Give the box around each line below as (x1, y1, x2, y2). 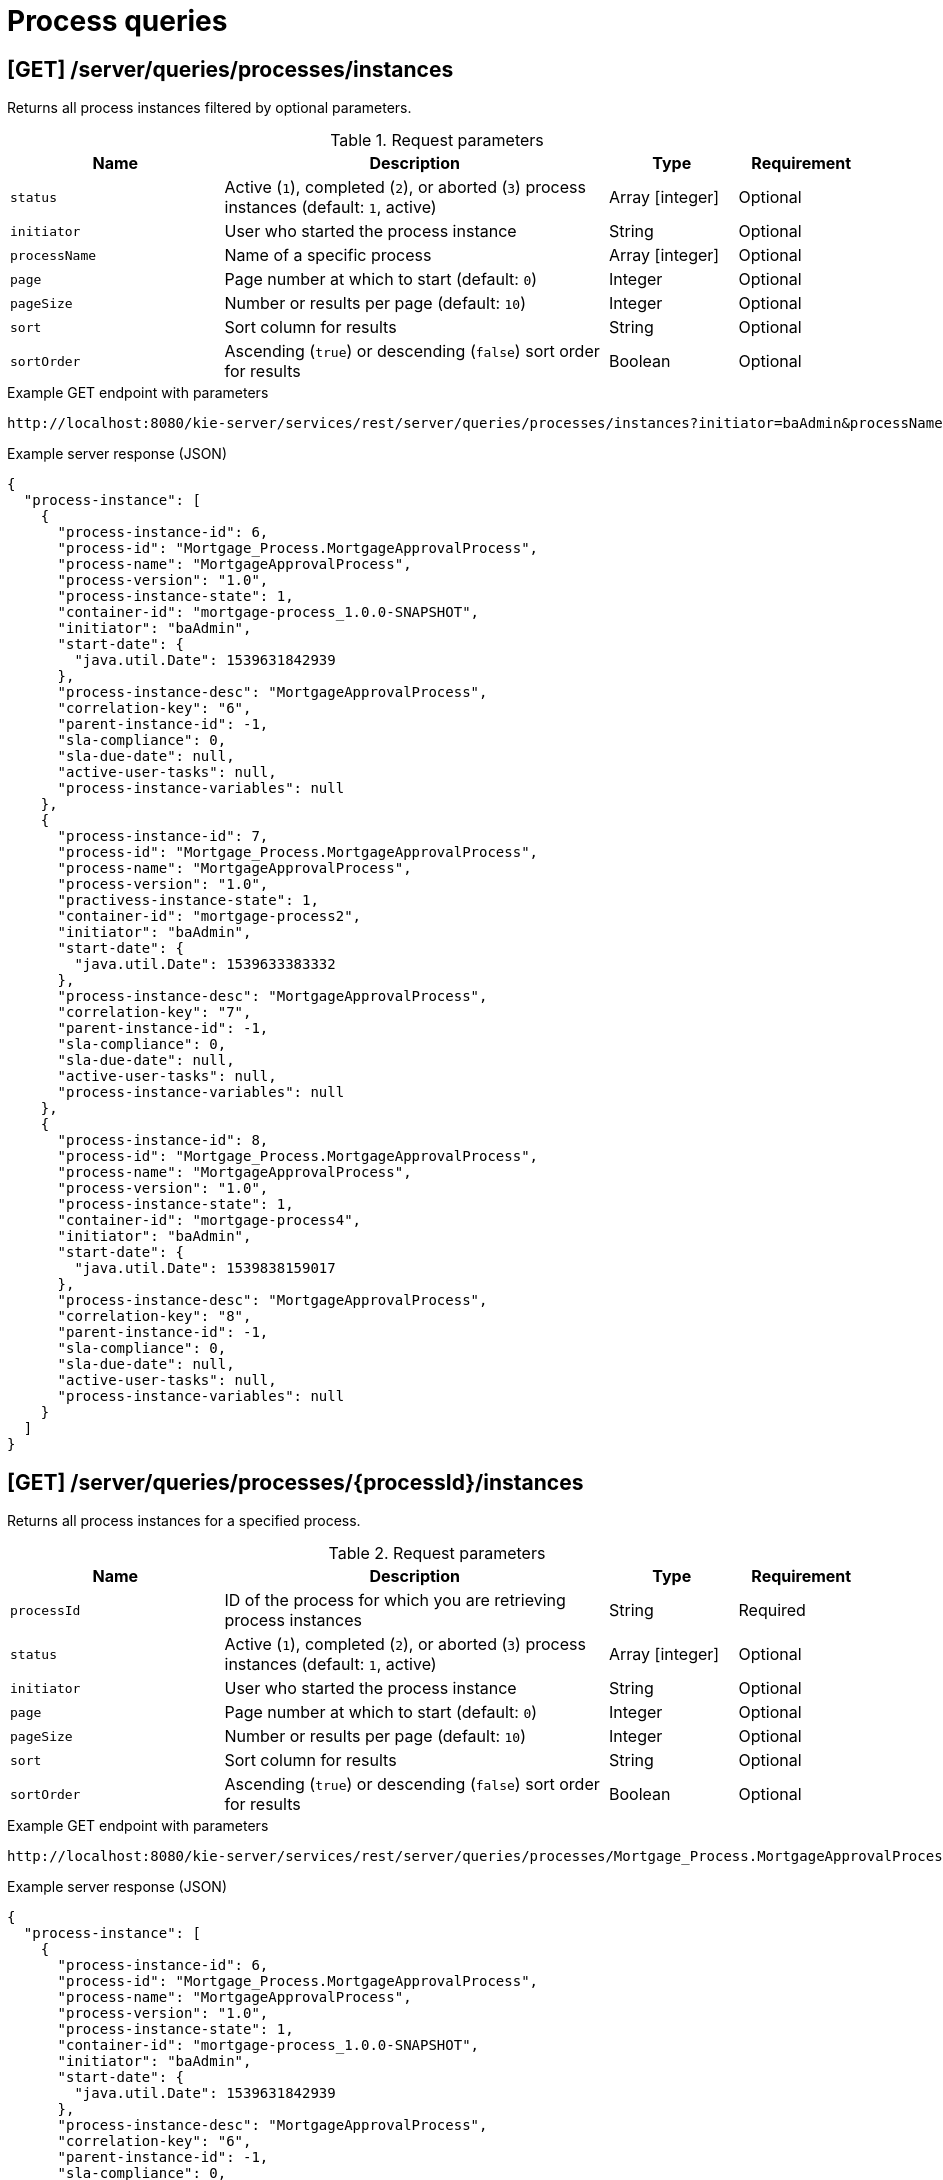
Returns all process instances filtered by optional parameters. (7, 99, 412, 117)
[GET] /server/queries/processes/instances (7, 56, 454, 82)
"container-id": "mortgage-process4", (57, 1212, 362, 1229)
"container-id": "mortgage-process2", (57, 908, 362, 925)
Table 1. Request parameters (330, 130, 544, 151)
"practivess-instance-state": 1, (57, 892, 319, 909)
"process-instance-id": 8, (57, 1132, 269, 1149)
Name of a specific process (224, 245, 432, 266)
